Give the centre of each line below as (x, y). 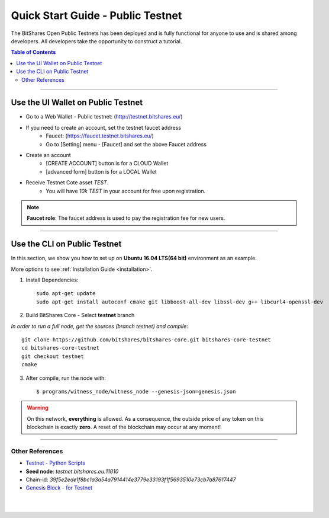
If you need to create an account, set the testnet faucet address (104, 127)
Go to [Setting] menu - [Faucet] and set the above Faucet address (126, 144)
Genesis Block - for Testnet (59, 488)
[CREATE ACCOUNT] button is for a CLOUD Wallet (107, 164)
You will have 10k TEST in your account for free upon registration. (126, 191)
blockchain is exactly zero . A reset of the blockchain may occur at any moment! (124, 427)
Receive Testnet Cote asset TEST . (67, 183)
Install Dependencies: (52, 280)
